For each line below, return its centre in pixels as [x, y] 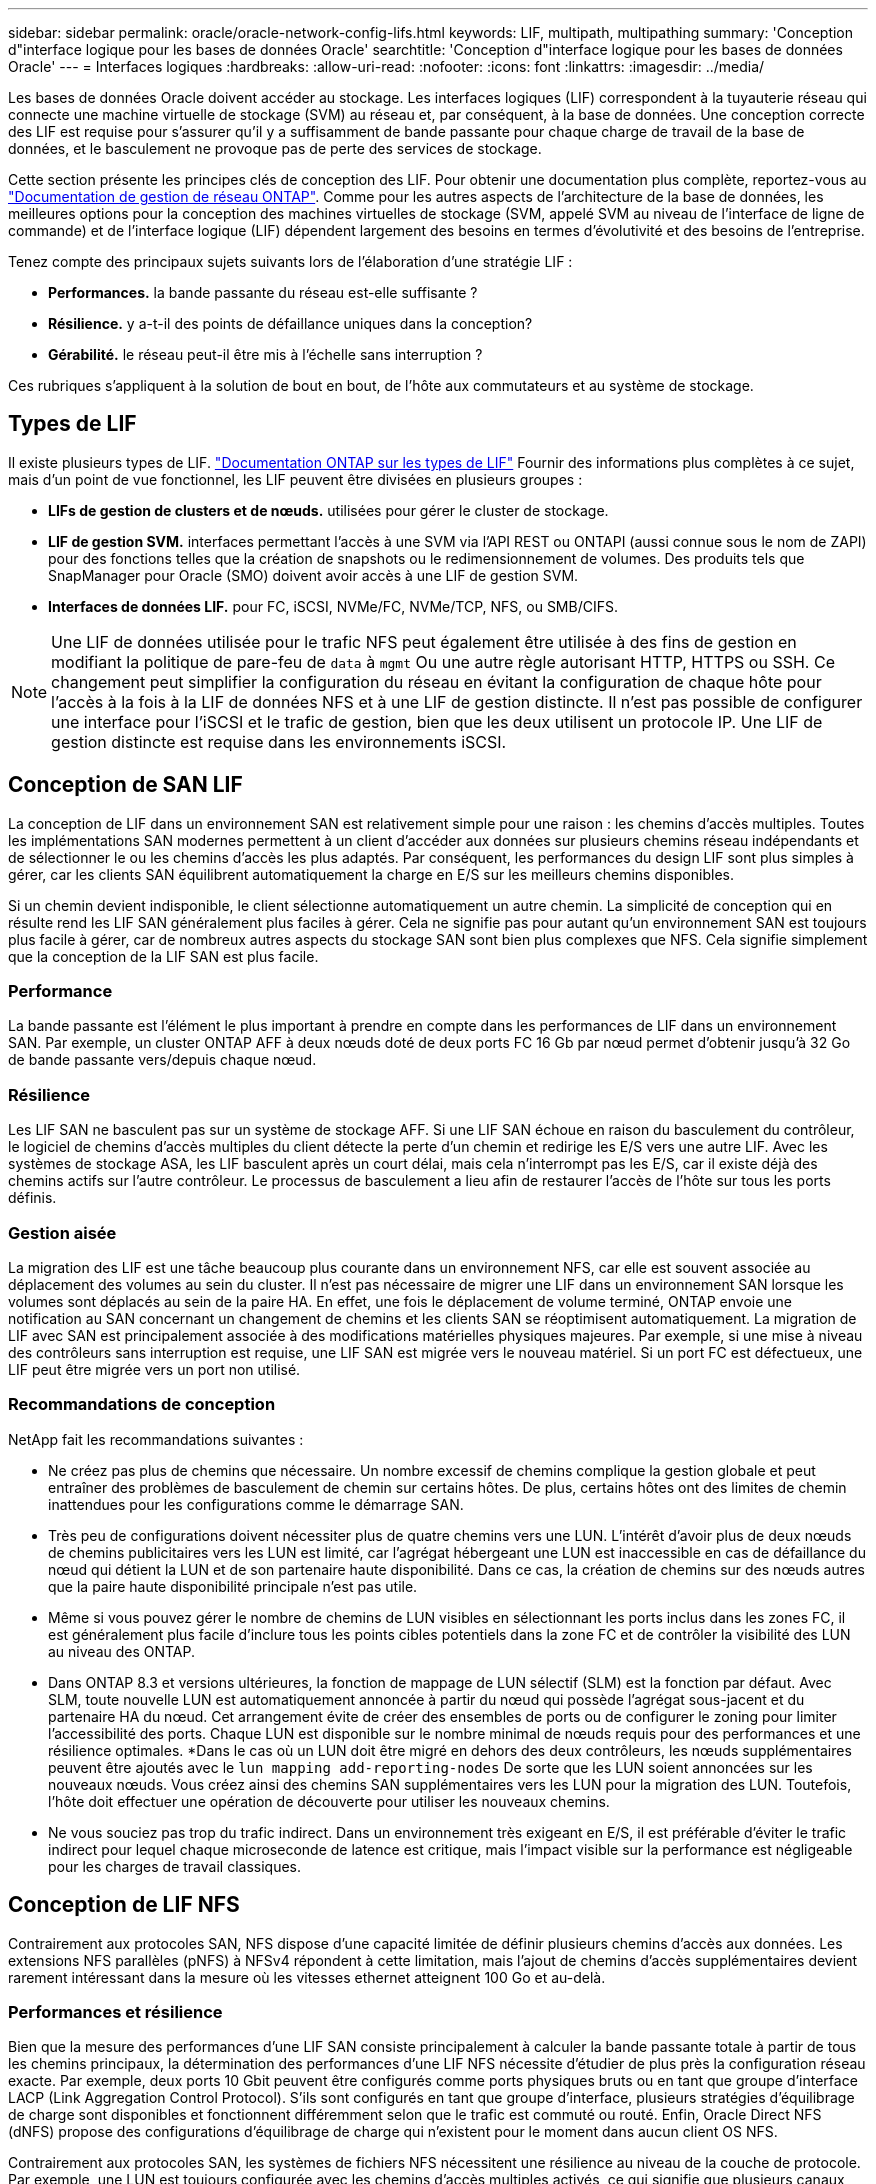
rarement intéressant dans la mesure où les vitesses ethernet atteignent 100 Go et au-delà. [307, 1977]
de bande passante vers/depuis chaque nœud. [162, 1060]
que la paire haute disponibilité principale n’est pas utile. [233, 1586]
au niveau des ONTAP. [122, 1651]
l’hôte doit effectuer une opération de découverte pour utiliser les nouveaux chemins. [329, 1801]
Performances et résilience [115, 2011]
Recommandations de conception [142, 1404]
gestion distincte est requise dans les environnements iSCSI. [279, 741]
